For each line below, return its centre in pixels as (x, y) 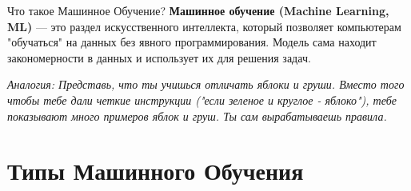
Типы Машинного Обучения (156, 171)
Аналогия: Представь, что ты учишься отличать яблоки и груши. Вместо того (206, 84)
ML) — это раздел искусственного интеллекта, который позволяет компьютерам (204, 26)
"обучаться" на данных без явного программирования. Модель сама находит (192, 42)
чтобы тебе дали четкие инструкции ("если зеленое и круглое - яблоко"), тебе (202, 99)
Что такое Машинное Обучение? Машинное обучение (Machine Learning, (198, 10)
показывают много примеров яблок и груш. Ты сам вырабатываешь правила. (197, 115)
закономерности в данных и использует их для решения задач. (159, 57)
